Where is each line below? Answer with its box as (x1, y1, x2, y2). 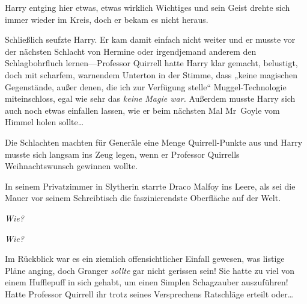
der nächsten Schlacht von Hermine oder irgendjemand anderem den (5, 45, 257, 57)
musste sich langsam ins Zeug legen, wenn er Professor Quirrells (5, 147, 240, 160)
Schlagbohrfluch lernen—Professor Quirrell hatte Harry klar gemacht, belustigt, (5, 57, 298, 69)
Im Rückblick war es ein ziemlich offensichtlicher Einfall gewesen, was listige (5, 252, 285, 265)
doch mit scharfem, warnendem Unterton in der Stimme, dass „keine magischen (5, 68, 297, 81)
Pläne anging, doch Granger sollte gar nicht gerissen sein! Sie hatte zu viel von (5, 264, 295, 276)
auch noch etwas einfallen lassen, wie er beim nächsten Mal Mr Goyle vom (5, 104, 280, 116)
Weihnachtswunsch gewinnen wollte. (5, 160, 138, 172)
